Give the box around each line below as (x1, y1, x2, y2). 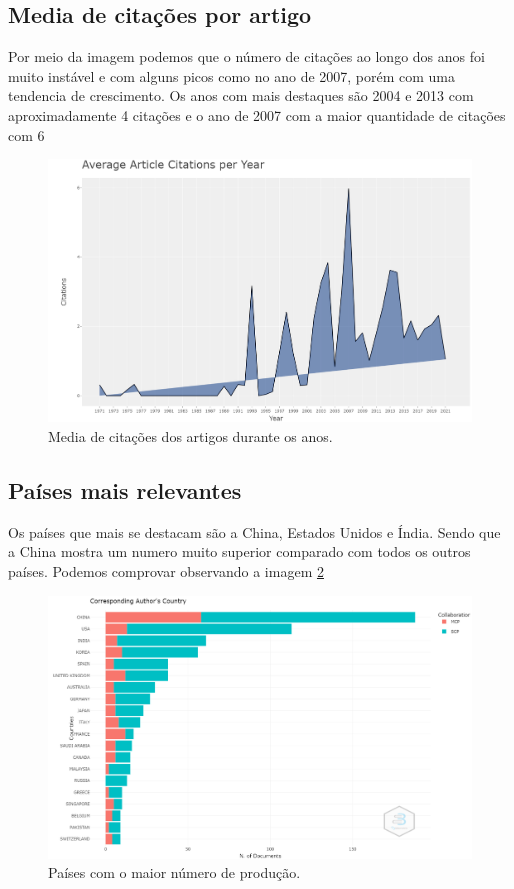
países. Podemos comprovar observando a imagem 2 (8, 560, 324, 581)
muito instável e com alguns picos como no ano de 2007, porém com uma (8, 65, 456, 86)
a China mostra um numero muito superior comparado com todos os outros (8, 541, 471, 562)
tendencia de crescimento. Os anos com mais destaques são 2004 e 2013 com (8, 85, 474, 106)
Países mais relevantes (8, 474, 242, 505)
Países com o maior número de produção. (48, 862, 301, 883)
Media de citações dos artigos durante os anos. (48, 425, 333, 446)
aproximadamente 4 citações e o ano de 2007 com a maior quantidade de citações (8, 104, 506, 125)
